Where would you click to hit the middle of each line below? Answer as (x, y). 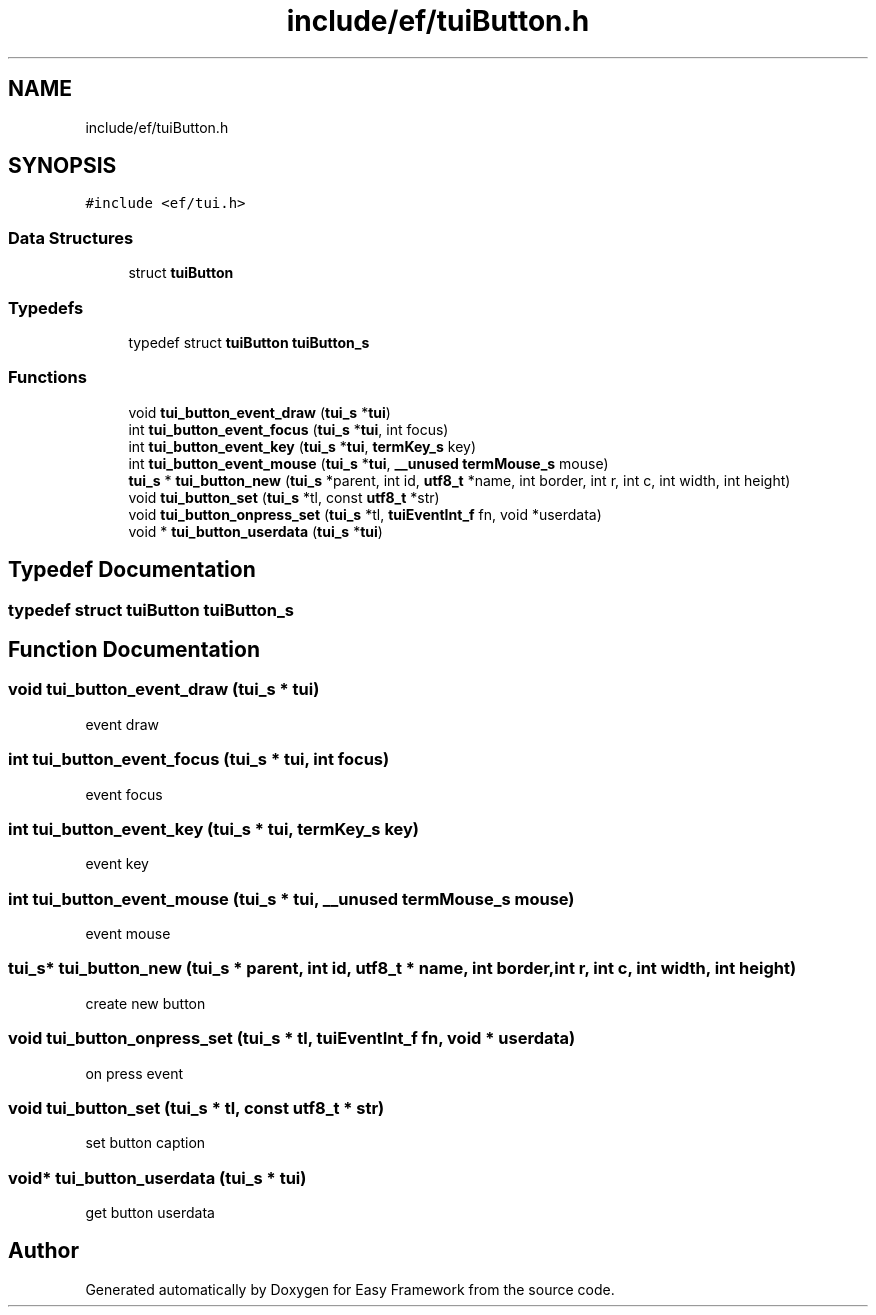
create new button (145, 1003)
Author (43, 1251)
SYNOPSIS (62, 166)
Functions (47, 377)
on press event (134, 1073)
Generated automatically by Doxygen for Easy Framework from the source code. (350, 1289)
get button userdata (150, 1212)
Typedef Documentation (132, 570)
